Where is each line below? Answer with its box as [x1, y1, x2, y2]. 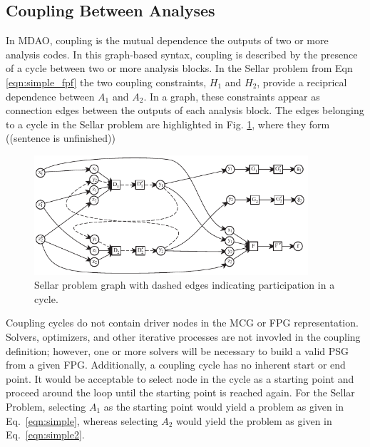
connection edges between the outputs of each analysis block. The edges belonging [6, 103, 364, 118]
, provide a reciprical [257, 74, 347, 89]
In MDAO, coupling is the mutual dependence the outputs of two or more [6, 33, 329, 48]
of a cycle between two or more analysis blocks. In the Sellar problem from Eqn [6, 61, 353, 76]
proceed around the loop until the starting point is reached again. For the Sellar [6, 385, 355, 400]
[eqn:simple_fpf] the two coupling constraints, [6, 74, 207, 89]
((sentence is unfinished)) [6, 130, 115, 145]
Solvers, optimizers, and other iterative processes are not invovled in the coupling [6, 329, 361, 344]
